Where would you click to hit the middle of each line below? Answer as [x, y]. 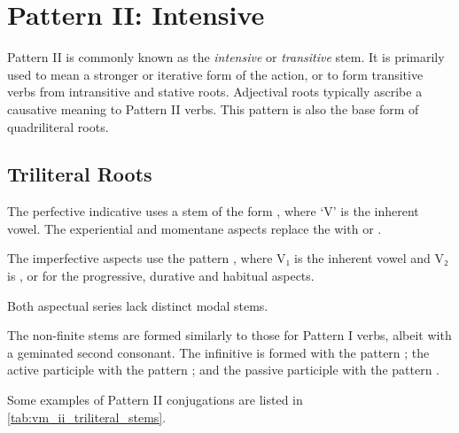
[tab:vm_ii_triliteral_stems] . [87, 417]
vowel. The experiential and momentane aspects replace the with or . [194, 228]
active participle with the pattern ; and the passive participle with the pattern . [223, 370]
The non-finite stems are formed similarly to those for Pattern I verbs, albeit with [229, 335]
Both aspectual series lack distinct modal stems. [138, 305]
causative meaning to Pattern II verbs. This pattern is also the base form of [213, 108]
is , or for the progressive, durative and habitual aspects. [161, 276]
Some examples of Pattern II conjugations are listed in [155, 400]
